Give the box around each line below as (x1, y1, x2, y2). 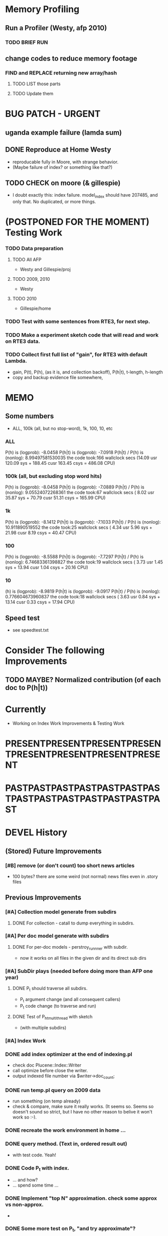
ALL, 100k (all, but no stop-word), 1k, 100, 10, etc (12, 425, 113, 431)
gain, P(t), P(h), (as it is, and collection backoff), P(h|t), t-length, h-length (12, 369, 163, 375)
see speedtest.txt (12, 627, 49, 633)
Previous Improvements (5, 893, 82, 902)
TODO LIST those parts (12, 81, 61, 87)
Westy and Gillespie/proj (20, 266, 71, 272)
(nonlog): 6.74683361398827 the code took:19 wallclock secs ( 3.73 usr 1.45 (5, 559, 163, 565)
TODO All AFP (12, 256, 42, 263)
